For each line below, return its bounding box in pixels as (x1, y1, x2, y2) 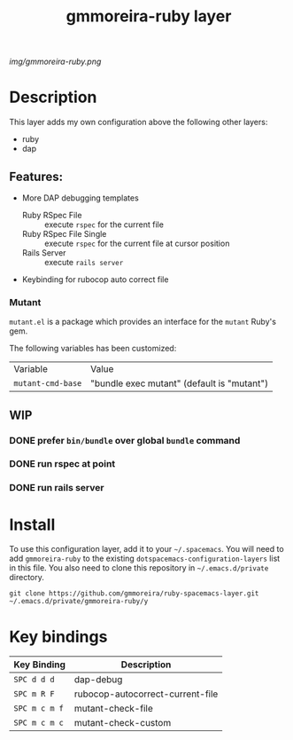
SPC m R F (13, 689, 55, 699)
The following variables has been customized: (9, 343, 177, 354)
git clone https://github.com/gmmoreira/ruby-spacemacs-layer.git (9, 589, 259, 598)
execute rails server (43, 256, 124, 267)
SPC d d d (13, 674, 55, 685)
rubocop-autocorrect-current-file (73, 688, 219, 700)
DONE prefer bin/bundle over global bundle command (9, 434, 241, 446)
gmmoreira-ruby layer (66, 6, 232, 27)
